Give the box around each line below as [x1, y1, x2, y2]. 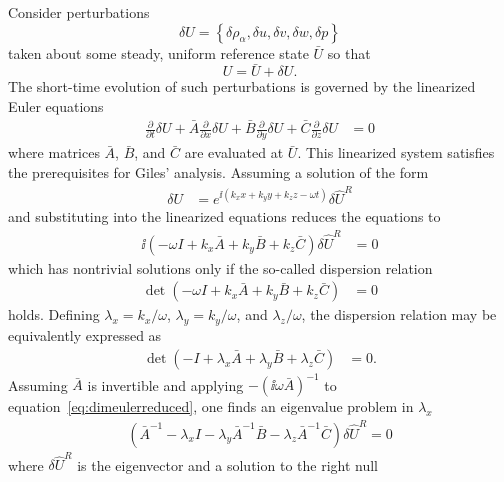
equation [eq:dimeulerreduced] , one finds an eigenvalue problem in [8, 396, 414, 417]
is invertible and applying [87, 374, 244, 395]
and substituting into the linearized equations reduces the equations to [8, 206, 441, 227]
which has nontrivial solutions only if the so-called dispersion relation [8, 257, 433, 278]
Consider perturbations [8, 2, 150, 22]
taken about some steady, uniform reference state [8, 42, 309, 63]
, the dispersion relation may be [301, 304, 497, 325]
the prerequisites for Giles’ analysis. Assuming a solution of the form [8, 162, 429, 183]
